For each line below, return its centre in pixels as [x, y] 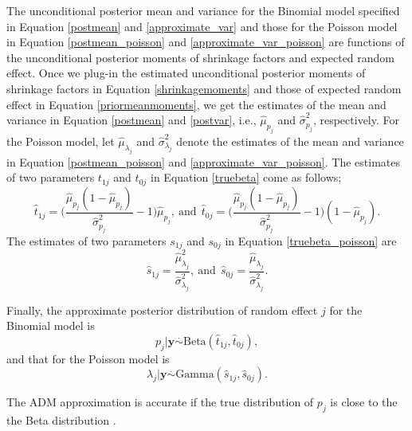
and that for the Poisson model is [88, 358]
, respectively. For [356, 120]
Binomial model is [51, 325]
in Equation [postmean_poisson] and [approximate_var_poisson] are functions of [206, 42]
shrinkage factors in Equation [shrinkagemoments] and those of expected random [204, 88]
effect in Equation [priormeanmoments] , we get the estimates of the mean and [196, 104]
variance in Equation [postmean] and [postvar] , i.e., [131, 120]
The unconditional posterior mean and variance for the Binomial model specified [203, 10]
